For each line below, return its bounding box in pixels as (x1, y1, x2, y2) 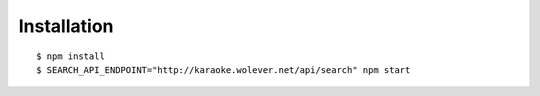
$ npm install (36, 50, 105, 62)
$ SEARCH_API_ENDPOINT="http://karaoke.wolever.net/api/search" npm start (36, 64, 411, 75)
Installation (18, 15, 114, 37)
